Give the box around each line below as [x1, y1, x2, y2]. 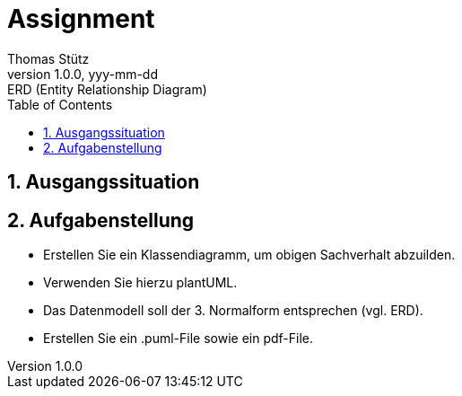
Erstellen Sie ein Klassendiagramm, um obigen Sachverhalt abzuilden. [43, 247, 456, 263]
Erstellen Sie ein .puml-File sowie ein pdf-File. [43, 330, 314, 347]
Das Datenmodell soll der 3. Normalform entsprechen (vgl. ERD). [43, 303, 423, 319]
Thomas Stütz [7, 50, 90, 66]
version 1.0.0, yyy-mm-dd [7, 66, 158, 82]
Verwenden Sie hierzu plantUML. [43, 275, 238, 291]
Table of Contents [7, 96, 113, 112]
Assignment [7, 4, 155, 34]
